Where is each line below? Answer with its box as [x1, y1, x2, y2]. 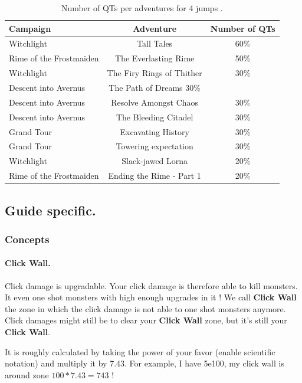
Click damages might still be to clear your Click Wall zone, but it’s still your [5, 314, 287, 326]
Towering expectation [116, 140, 193, 152]
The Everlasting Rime [115, 52, 195, 64]
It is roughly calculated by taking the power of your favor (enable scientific [5, 345, 275, 358]
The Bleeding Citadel [116, 110, 193, 123]
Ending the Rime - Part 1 [108, 169, 201, 182]
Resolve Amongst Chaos [111, 96, 199, 108]
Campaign [9, 22, 51, 34]
